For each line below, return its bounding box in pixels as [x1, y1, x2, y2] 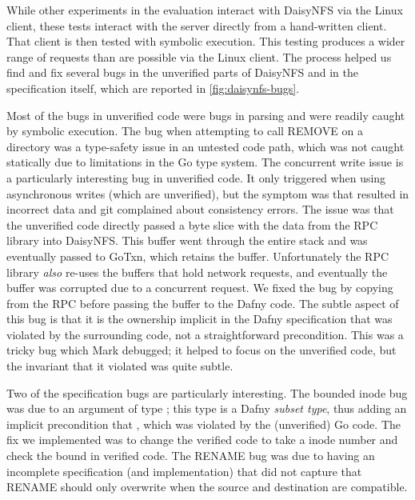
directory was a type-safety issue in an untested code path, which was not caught [6, 138, 405, 154]
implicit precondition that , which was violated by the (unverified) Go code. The [6, 415, 401, 432]
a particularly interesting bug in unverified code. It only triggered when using [6, 169, 386, 186]
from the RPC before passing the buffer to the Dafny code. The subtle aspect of [6, 294, 399, 311]
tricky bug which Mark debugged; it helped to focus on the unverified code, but [6, 342, 397, 358]
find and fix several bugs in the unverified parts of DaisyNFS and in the [6, 64, 358, 81]
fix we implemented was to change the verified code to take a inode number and [6, 431, 398, 448]
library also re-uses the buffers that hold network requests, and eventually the [6, 263, 388, 280]
